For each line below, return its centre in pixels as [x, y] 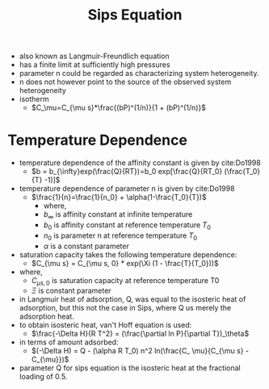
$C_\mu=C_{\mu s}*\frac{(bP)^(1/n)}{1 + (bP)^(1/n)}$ [119, 108]
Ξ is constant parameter [71, 291]
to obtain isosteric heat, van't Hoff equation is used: [105, 325]
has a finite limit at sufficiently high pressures [95, 65]
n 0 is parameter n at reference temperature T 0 [120, 236]
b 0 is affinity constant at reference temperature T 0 [127, 226]
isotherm [34, 99]
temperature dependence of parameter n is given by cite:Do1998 [127, 188]
